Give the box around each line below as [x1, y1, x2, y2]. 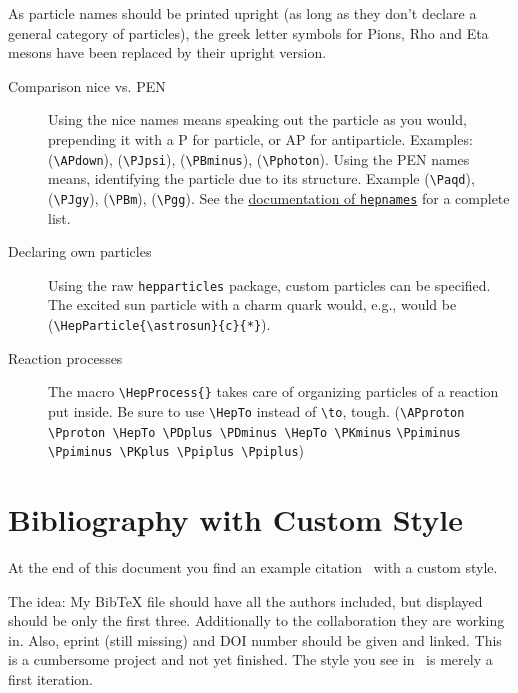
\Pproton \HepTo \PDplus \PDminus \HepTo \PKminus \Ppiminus [48, 425, 461, 440]
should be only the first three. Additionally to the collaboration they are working [8, 610, 505, 631]
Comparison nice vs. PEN [8, 75, 166, 96]
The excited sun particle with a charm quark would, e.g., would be [48, 294, 457, 315]
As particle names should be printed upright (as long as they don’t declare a [8, 3, 477, 23]
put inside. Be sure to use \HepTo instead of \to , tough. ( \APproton [48, 400, 465, 421]
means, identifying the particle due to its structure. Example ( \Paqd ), [48, 168, 475, 189]
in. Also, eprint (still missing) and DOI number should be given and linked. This [8, 629, 502, 650]
